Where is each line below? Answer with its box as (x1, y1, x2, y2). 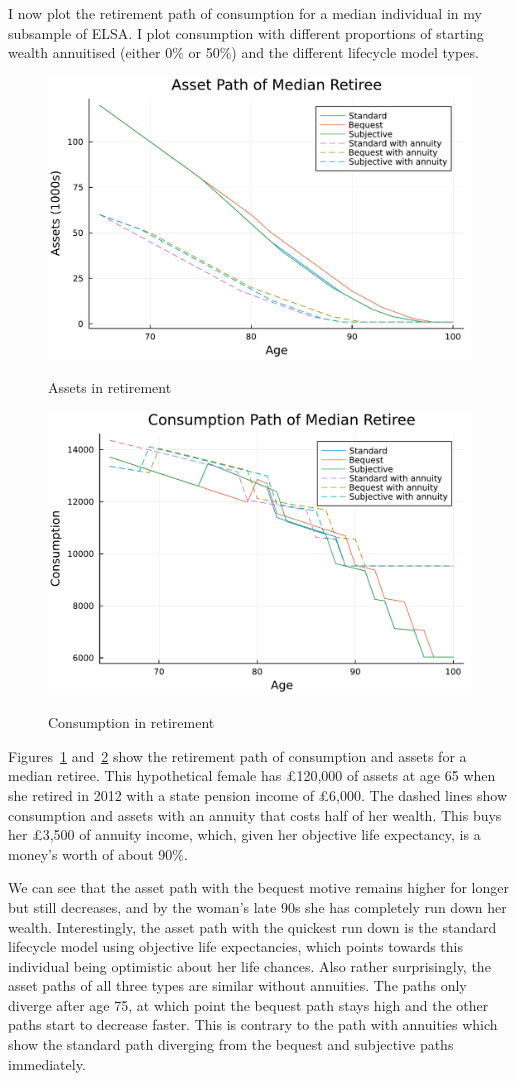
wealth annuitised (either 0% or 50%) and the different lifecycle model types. (8, 42, 479, 63)
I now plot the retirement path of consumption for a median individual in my (8, 3, 482, 23)
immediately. (8, 1053, 86, 1074)
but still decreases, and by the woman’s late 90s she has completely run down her (8, 896, 507, 917)
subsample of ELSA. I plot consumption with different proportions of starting (8, 22, 484, 43)
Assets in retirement (48, 377, 172, 398)
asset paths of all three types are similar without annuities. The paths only (8, 975, 467, 996)
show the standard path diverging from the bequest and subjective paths (8, 1034, 454, 1055)
